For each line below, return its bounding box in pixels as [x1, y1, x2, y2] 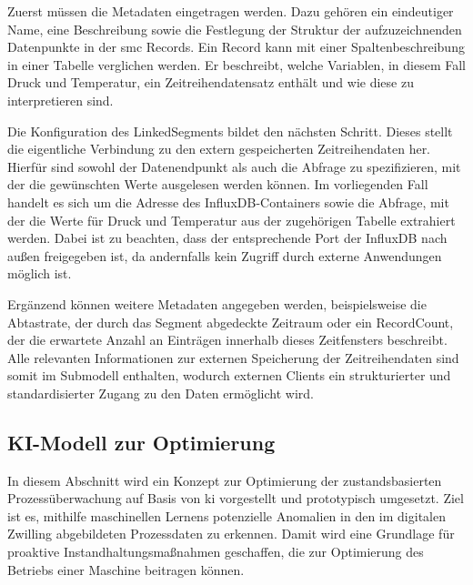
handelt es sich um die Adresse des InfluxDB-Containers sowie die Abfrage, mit [7, 192, 449, 211]
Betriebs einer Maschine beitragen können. [7, 560, 245, 579]
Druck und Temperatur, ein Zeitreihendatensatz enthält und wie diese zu [7, 73, 414, 92]
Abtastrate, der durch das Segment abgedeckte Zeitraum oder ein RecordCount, [7, 312, 454, 331]
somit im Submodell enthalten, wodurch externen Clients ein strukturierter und [7, 366, 451, 385]
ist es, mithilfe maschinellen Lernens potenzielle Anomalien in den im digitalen [7, 506, 446, 525]
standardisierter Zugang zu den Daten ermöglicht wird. [7, 383, 314, 402]
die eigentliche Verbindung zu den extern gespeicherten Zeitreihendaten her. [7, 139, 431, 158]
